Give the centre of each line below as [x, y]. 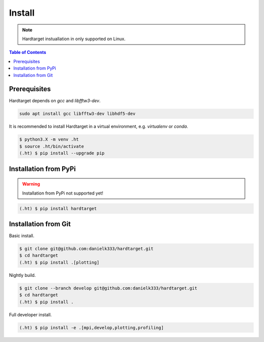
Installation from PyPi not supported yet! [63, 193]
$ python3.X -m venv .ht [49, 139]
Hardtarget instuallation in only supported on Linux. [74, 39]
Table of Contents [28, 52]
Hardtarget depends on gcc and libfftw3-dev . [55, 101]
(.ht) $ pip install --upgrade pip [62, 153]
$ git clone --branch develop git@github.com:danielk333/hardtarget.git [108, 288]
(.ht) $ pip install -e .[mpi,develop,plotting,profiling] [91, 328]
